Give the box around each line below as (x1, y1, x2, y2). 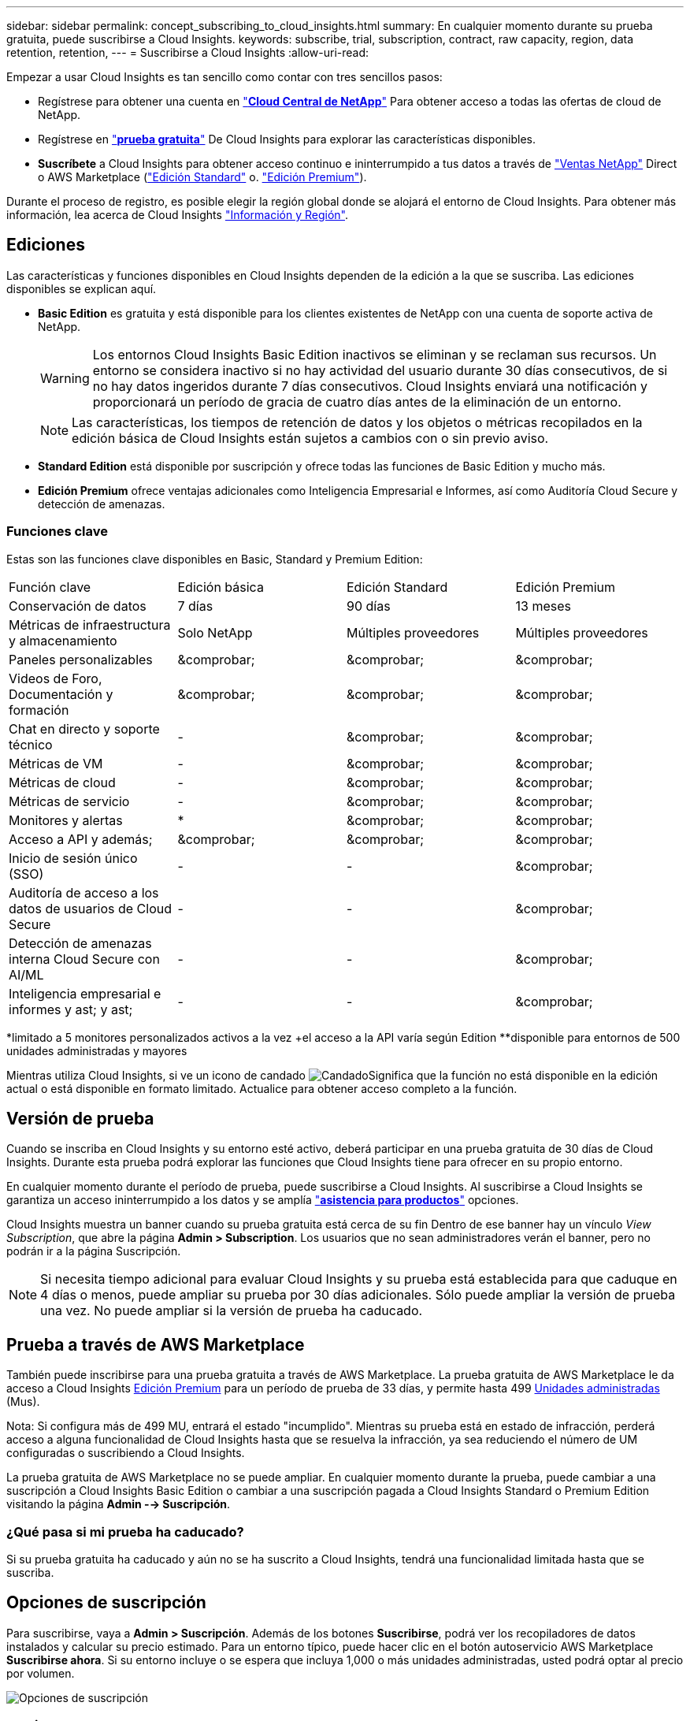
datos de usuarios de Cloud (9, 900, 172, 916)
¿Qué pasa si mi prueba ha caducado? (6, 1523, 244, 1540)
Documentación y (9, 686, 113, 702)
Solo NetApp (177, 624, 253, 641)
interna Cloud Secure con (9, 950, 160, 967)
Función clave (9, 578, 91, 595)
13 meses (515, 597, 571, 614)
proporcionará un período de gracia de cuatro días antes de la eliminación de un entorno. (92, 393, 621, 410)
